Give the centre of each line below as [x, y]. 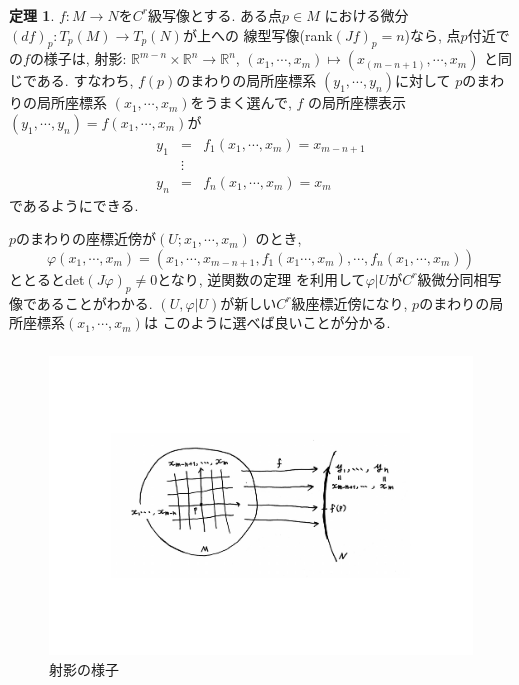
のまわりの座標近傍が [86, 238]
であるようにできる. [74, 204]
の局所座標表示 [356, 102]
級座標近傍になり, [349, 302]
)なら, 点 [432, 34]
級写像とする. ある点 [215, 14]
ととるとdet [47, 278]
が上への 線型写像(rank [257, 34]
